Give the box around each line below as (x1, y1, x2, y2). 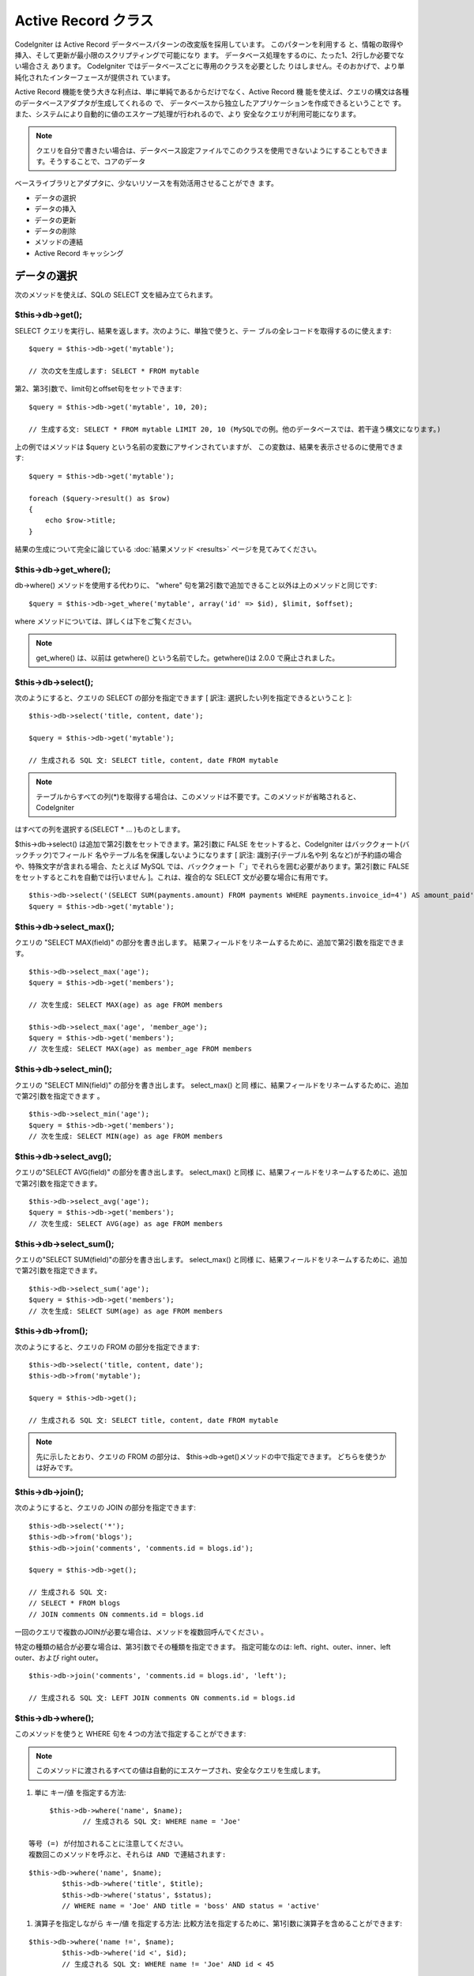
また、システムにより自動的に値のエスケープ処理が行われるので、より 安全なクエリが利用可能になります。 (14, 109, 361, 119)
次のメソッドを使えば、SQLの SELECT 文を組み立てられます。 (14, 289, 217, 300)
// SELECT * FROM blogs (28, 1599, 121, 1608)
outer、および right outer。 (14, 1653, 103, 1663)
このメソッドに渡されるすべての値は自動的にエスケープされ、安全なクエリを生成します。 (36, 1766, 325, 1775)
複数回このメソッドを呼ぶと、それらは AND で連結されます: (28, 1850, 227, 1859)
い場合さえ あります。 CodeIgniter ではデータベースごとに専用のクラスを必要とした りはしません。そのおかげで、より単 (14, 62, 405, 71)
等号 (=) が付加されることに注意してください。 (28, 1839, 188, 1849)
